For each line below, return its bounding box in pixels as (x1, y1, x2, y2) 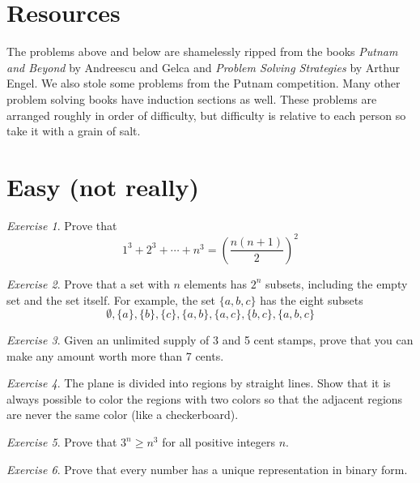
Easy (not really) (6, 169, 200, 203)
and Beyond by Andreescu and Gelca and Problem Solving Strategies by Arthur (6, 58, 400, 75)
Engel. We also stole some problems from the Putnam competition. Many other (6, 75, 401, 92)
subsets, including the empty (265, 275, 408, 292)
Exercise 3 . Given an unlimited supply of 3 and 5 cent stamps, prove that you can (6, 331, 414, 348)
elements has (184, 275, 248, 292)
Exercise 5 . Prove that (6, 434, 117, 451)
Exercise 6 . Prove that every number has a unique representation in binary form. (6, 460, 408, 477)
